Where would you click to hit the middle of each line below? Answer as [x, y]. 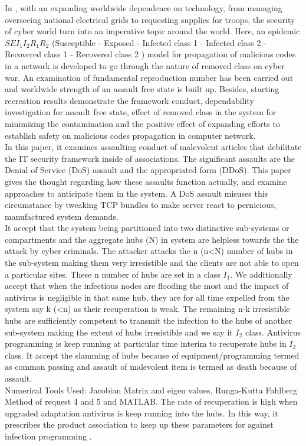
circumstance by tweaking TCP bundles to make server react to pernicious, [141, 205]
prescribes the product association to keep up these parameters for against [139, 424]
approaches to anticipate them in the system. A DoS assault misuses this [136, 193]
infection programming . [48, 436]
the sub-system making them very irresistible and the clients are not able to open [152, 263]
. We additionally [261, 274]
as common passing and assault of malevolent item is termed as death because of [151, 367]
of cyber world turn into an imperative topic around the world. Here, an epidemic [152, 31]
